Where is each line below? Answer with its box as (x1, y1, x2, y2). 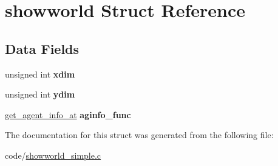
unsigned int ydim (5, 88, 75, 101)
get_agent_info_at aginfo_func (5, 108, 131, 121)
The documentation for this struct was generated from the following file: (5, 128, 274, 141)
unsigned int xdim (5, 67, 75, 80)
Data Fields (5, 39, 80, 58)
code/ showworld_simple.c (5, 148, 101, 161)
